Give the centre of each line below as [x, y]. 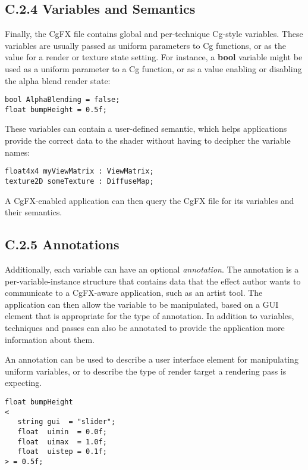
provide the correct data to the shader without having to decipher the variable [148, 140]
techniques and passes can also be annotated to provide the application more [145, 327]
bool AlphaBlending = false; [62, 100]
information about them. [50, 339]
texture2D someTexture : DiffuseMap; [79, 181]
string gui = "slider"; [67, 422]
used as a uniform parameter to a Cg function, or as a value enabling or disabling [153, 68]
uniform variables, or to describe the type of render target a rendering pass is [146, 371]
